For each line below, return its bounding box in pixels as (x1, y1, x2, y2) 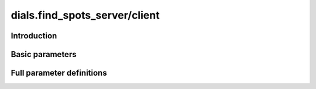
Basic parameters (11, 49, 77, 59)
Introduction (11, 31, 57, 41)
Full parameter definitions (11, 68, 108, 78)
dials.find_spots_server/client (11, 9, 160, 22)
